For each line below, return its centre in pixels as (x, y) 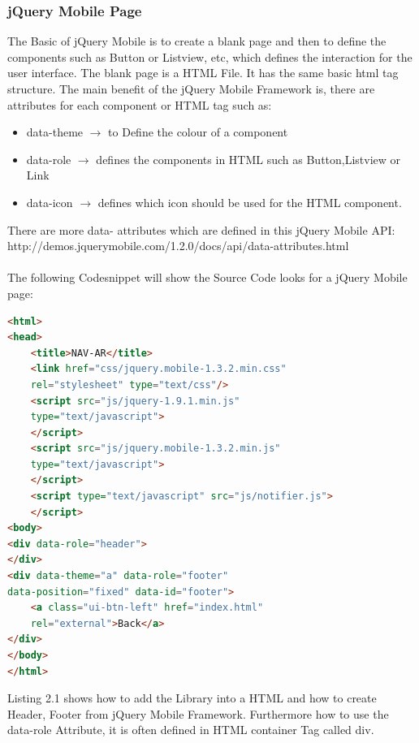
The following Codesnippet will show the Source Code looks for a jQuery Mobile (207, 277)
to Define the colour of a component (198, 132)
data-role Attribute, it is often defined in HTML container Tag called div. (191, 730)
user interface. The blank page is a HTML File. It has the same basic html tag (203, 73)
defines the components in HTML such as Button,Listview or (248, 159)
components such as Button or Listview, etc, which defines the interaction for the (210, 56)
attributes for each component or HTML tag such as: (140, 104)
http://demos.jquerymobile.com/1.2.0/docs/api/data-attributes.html (178, 246)
